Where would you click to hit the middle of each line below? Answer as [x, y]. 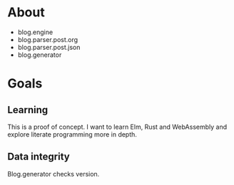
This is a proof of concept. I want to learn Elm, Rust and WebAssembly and [117, 127]
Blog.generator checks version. [54, 174]
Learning [28, 110]
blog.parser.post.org [48, 39]
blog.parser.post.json [49, 47]
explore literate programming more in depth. [72, 134]
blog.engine [35, 32]
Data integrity [39, 157]
